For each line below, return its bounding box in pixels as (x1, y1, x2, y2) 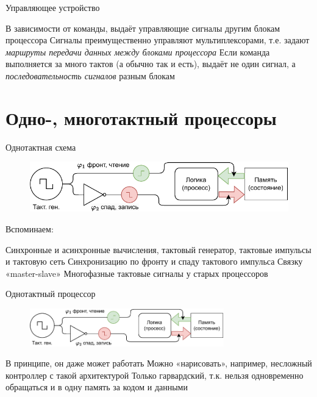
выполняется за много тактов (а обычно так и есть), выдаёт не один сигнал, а (5, 57, 296, 70)
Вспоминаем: (5, 222, 54, 235)
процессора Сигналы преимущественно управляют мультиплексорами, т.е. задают (5, 34, 310, 46)
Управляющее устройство (5, 1, 100, 13)
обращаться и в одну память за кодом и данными (5, 381, 188, 393)
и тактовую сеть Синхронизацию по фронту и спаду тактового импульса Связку (5, 255, 303, 268)
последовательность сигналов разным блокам (5, 69, 175, 82)
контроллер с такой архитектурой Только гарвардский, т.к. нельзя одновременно (5, 368, 304, 381)
